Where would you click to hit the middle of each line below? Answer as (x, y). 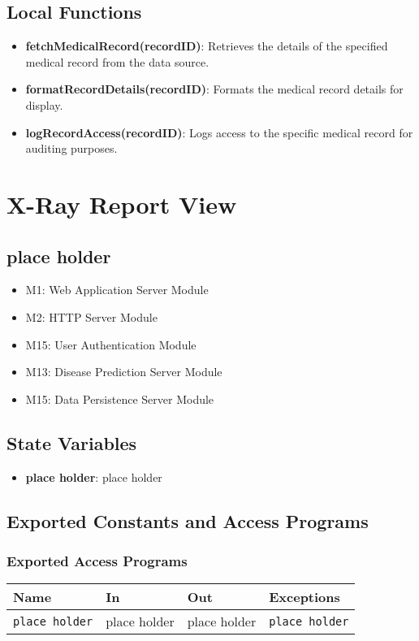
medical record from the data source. (117, 61)
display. (44, 104)
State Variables (72, 442)
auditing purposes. (71, 148)
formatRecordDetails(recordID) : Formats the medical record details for (214, 89)
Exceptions (305, 597)
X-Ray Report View (122, 204)
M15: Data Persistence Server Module (120, 398)
